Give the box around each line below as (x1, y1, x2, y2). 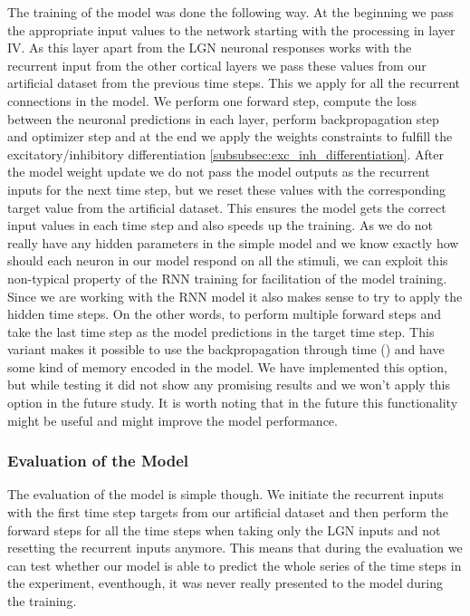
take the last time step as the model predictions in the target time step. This (7, 322, 435, 341)
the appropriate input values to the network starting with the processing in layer (7, 20, 456, 39)
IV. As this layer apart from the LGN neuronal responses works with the (7, 38, 412, 57)
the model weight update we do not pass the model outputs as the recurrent (7, 162, 430, 181)
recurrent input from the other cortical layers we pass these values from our (7, 55, 427, 74)
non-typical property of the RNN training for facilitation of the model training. (7, 268, 447, 287)
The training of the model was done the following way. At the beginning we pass (7, 3, 454, 21)
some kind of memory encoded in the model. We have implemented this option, (7, 357, 447, 376)
